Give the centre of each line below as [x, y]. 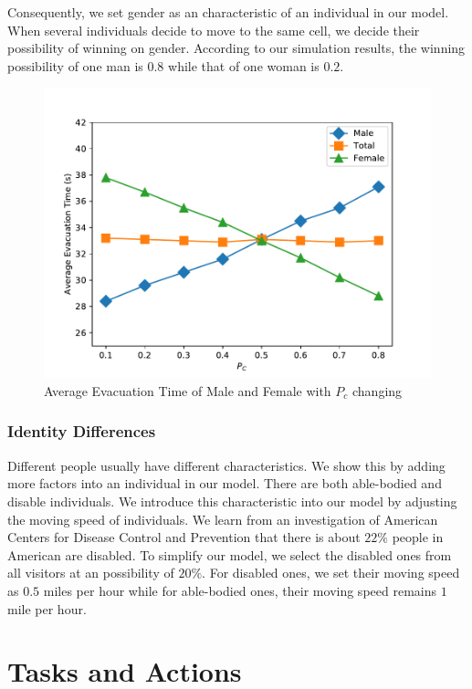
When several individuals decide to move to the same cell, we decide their [214, 30]
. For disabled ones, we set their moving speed [331, 573]
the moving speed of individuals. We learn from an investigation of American [223, 519]
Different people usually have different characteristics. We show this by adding [226, 465]
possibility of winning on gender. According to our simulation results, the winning [236, 48]
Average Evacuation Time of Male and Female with [188, 390]
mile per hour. [47, 608]
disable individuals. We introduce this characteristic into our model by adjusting [232, 501]
